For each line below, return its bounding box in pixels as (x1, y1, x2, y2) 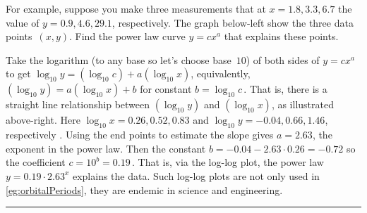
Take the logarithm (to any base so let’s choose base (6, 52, 231, 67)
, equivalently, (191, 66, 251, 81)
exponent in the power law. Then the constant (6, 141, 206, 155)
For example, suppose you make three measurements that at (6, 1, 266, 15)
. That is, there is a (243, 82, 327, 96)
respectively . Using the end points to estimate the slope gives (6, 127, 274, 142)
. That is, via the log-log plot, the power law (132, 155, 324, 169)
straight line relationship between (6, 97, 150, 112)
